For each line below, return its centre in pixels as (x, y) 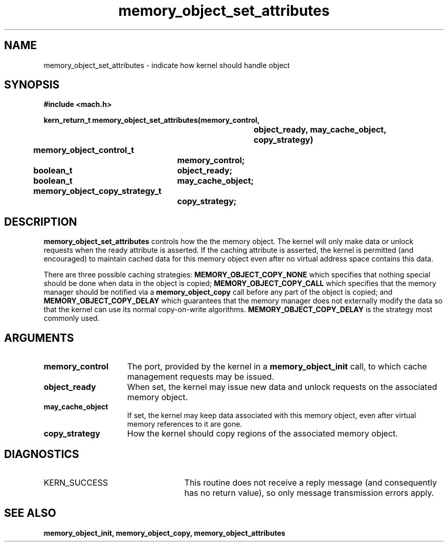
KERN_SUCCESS (76, 482)
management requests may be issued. (200, 377)
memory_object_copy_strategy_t (97, 191)
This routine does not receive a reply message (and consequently (311, 482)
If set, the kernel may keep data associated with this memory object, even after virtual (272, 416)
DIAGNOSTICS (42, 454)
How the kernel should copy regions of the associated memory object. (262, 434)
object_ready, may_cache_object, (320, 130)
